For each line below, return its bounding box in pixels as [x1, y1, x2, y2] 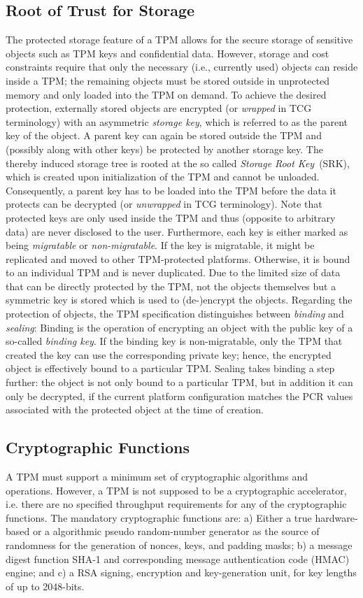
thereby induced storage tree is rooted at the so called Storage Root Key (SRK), [6, 155, 350, 170]
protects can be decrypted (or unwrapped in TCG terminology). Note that [6, 197, 322, 211]
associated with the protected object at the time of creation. [6, 402, 264, 417]
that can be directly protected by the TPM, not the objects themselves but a [6, 278, 336, 293]
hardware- [315, 510, 358, 525]
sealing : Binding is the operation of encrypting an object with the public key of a [6, 320, 353, 334]
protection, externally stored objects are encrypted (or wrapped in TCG [6, 101, 312, 115]
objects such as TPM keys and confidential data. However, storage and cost [6, 45, 329, 60]
